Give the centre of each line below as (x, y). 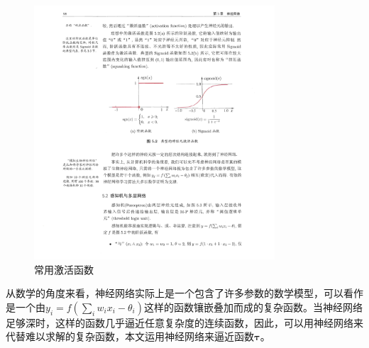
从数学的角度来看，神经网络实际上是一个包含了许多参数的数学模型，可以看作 (184, 293)
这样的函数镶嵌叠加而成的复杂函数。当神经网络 (253, 307)
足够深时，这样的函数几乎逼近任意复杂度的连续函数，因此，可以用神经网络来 (184, 322)
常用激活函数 (64, 269)
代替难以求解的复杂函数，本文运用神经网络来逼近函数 (130, 336)
